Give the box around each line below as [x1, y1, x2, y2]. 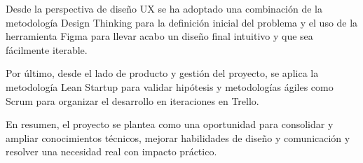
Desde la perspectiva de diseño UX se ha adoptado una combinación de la [6, 1, 323, 15]
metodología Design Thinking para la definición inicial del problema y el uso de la [6, 15, 358, 29]
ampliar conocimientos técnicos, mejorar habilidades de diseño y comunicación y [6, 130, 350, 145]
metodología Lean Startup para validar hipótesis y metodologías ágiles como [6, 79, 334, 94]
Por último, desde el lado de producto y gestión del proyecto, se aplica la [6, 66, 319, 80]
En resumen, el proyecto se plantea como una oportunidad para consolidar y [6, 117, 334, 132]
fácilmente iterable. [6, 42, 88, 57]
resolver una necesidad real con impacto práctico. [6, 144, 217, 159]
